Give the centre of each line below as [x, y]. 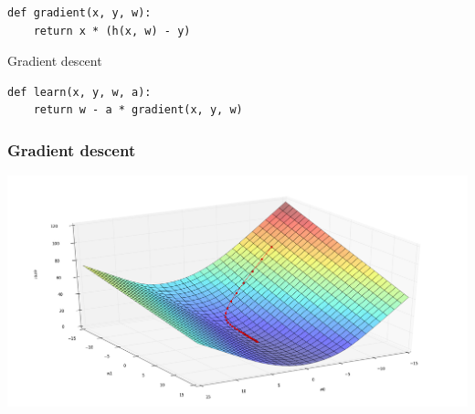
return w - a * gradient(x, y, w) [138, 110]
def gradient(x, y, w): [79, 13]
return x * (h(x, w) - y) [112, 31]
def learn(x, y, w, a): [79, 92]
